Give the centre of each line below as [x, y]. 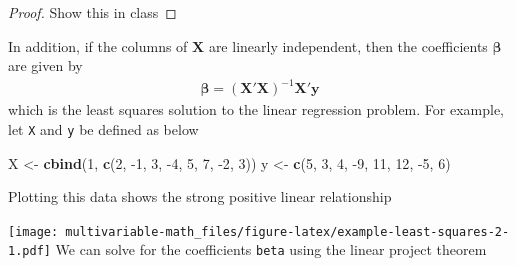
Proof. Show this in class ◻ [92, 12]
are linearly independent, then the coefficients [348, 45]
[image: [33, 231]
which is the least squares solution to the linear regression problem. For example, [256, 109]
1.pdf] [29, 251]
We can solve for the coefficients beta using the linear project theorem [271, 249]
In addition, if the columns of [98, 45]
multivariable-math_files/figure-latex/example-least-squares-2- [287, 231]
